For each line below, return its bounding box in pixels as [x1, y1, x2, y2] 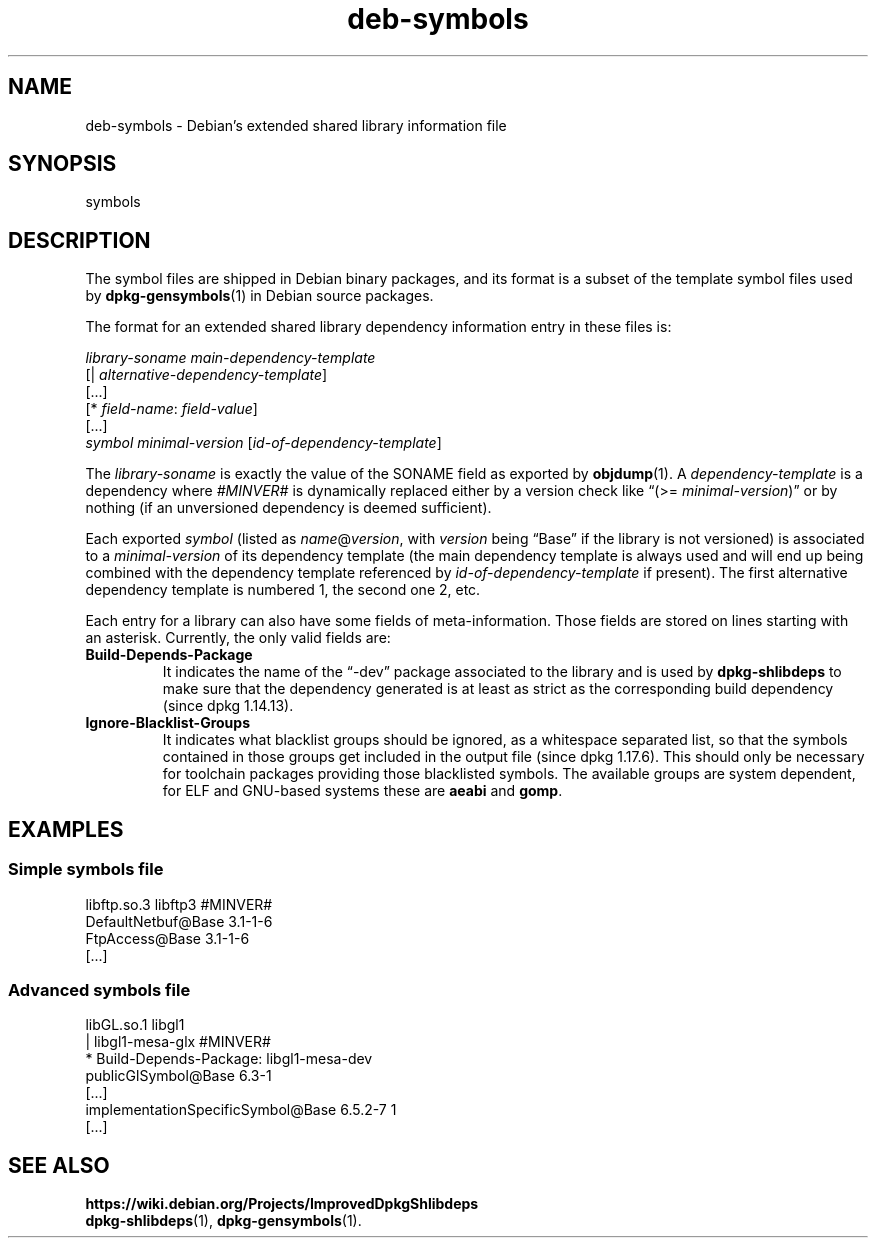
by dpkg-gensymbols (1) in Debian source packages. [85, 287, 434, 305]
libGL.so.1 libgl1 [85, 1016, 185, 1034]
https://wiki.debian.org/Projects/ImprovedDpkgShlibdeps [85, 1195, 479, 1213]
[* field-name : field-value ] [85, 400, 258, 418]
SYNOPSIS [8, 151, 117, 177]
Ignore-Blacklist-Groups [85, 714, 250, 732]
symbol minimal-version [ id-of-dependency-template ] [85, 434, 442, 452]
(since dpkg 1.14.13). [162, 697, 294, 715]
